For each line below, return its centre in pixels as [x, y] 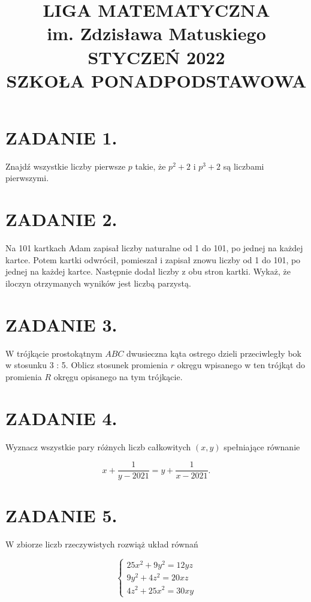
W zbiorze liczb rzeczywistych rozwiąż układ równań [102, 544]
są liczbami [244, 166]
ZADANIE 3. [61, 324]
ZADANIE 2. [61, 219]
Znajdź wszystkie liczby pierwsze [66, 166]
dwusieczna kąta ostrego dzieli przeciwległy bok [214, 353]
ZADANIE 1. [61, 137]
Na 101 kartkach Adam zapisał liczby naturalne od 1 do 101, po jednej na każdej [154, 248]
